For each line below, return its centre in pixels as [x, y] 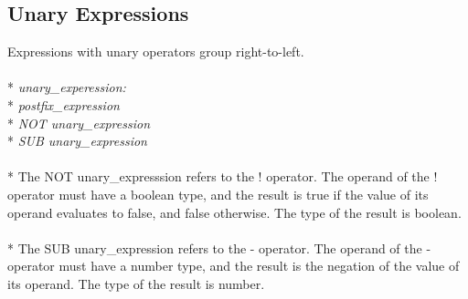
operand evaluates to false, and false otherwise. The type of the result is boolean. [234, 212]
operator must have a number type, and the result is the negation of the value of [234, 266]
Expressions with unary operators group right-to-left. [156, 52]
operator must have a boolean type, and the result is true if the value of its [218, 194]
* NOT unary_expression [79, 123]
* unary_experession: [67, 87]
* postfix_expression [64, 104]
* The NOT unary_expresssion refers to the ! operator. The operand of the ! [223, 176]
